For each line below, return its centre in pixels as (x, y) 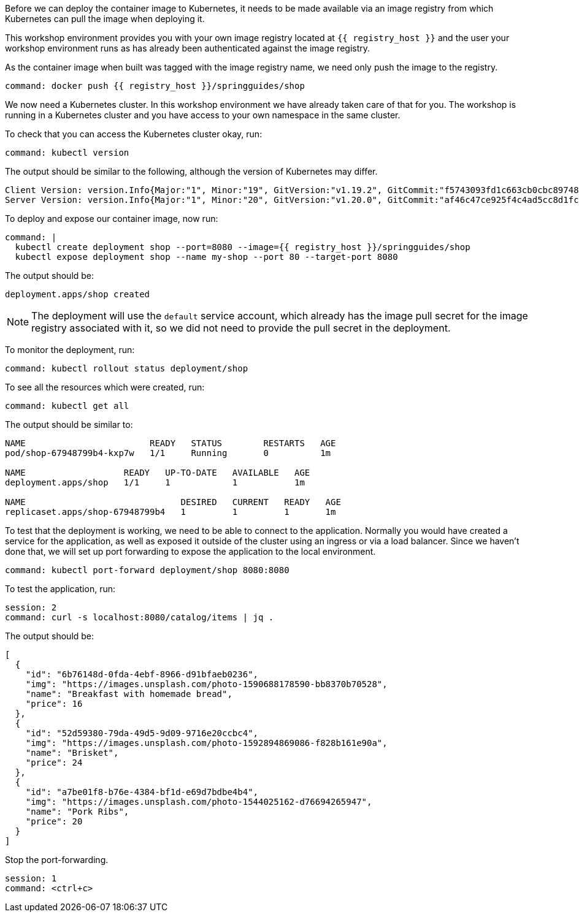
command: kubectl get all (67, 406)
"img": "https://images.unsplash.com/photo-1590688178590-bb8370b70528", (206, 684)
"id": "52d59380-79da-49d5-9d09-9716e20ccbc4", (142, 733)
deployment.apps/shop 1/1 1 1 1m (155, 482)
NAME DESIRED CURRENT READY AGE (173, 502)
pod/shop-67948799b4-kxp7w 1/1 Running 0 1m (168, 453)
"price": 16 (54, 704)
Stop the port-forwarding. (57, 860)
